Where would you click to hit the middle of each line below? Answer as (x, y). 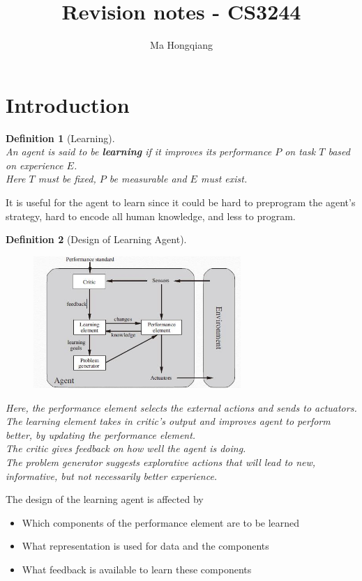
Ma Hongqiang (181, 45)
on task (300, 152)
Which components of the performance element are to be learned (161, 522)
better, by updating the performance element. (101, 434)
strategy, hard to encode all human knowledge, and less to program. (151, 216)
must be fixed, (67, 179)
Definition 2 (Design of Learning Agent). (96, 239)
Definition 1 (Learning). (60, 138)
